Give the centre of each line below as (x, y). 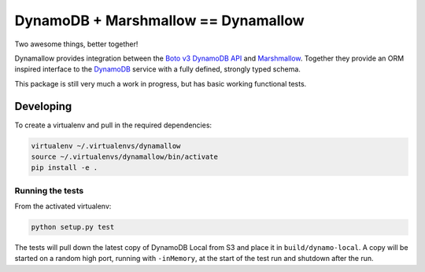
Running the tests (49, 190)
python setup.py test (73, 227)
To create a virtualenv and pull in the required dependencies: (113, 125)
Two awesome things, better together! (76, 44)
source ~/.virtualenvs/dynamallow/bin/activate (124, 157)
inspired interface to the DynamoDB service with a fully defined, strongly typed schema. (157, 69)
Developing (43, 106)
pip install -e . (65, 168)
